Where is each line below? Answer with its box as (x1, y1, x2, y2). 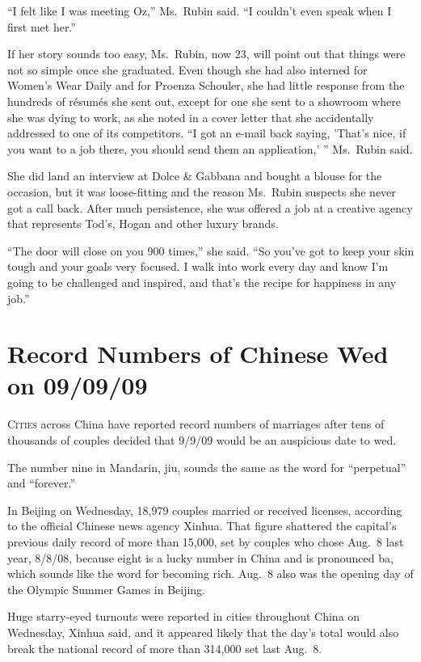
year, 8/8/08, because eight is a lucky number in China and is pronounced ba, (7, 549, 394, 566)
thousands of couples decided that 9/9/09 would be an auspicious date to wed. (7, 432, 397, 448)
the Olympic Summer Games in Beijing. (7, 580, 206, 597)
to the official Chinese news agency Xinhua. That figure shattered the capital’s (7, 517, 397, 534)
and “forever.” (7, 474, 76, 491)
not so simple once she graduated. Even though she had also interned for (7, 61, 368, 78)
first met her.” (7, 18, 76, 35)
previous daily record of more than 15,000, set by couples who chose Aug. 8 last (7, 533, 404, 550)
